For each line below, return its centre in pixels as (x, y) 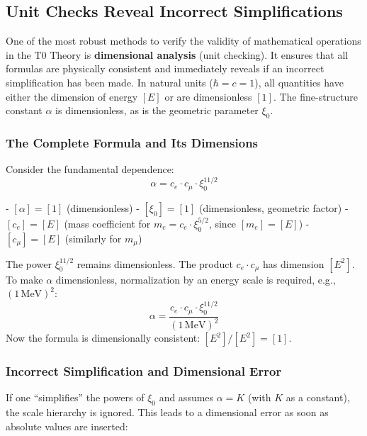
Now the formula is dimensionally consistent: (103, 338)
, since (222, 223)
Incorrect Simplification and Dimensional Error (144, 370)
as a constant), (318, 397)
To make (24, 279)
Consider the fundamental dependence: (90, 169)
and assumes (186, 397)
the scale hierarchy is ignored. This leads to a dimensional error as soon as (167, 412)
